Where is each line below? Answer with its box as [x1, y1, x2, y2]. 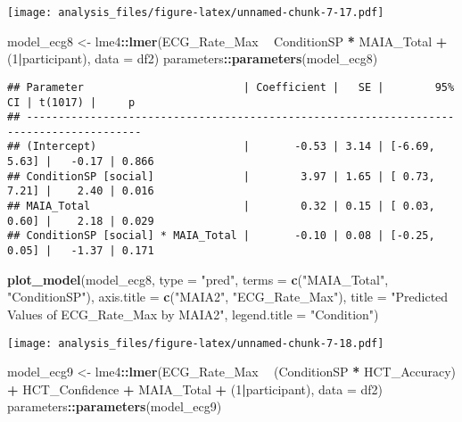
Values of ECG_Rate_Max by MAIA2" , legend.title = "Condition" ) [7, 304, 379, 323]
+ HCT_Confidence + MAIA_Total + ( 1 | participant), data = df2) [7, 379, 383, 398]
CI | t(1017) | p [7, 95, 136, 109]
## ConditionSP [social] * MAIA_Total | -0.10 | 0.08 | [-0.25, [7, 229, 435, 243]
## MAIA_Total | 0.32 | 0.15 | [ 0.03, [7, 200, 435, 213]
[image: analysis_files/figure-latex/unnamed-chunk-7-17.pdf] [7, 6, 384, 19]
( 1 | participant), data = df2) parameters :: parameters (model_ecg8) [7, 49, 378, 68]
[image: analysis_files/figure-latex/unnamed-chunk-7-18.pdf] [7, 336, 384, 350]
